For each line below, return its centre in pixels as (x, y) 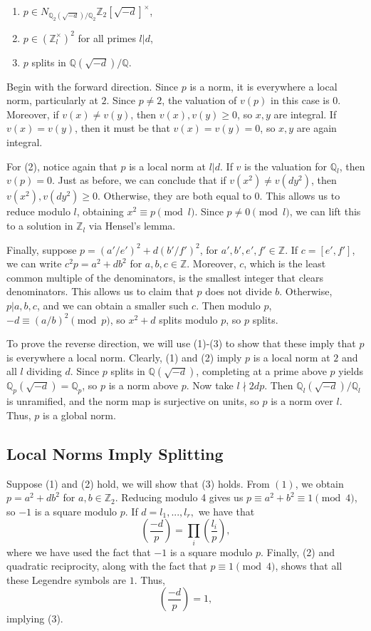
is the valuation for (286, 166)
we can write (34, 263)
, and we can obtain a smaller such (113, 306)
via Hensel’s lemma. (132, 226)
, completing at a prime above (261, 371)
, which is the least (285, 263)
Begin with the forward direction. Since (93, 86)
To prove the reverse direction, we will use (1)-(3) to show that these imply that (181, 343)
